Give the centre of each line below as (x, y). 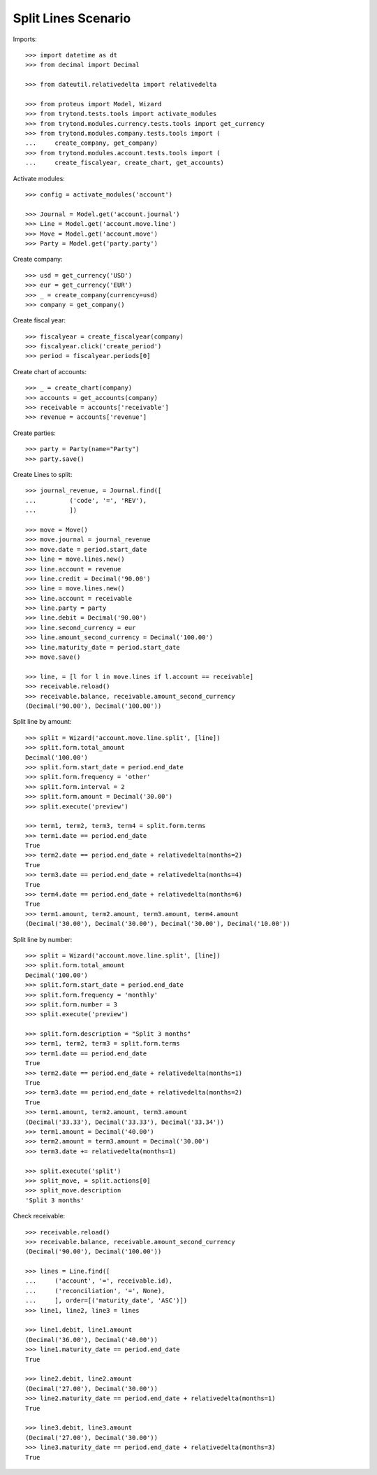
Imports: (25, 39)
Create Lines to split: (43, 475)
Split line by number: (43, 939)
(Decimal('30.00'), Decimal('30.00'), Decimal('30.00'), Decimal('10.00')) (158, 924)
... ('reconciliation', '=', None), (95, 1291)
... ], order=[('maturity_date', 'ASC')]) (106, 1301)
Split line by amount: (42, 722)
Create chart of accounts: (50, 371)
